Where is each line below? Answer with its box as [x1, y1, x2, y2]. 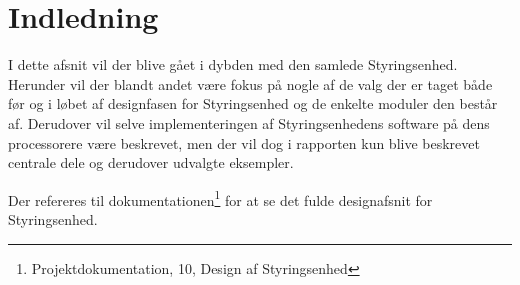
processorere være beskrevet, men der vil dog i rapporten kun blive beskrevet [8, 132, 480, 153]
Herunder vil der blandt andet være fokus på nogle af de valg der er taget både [8, 73, 493, 94]
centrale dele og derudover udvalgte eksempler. [8, 152, 294, 173]
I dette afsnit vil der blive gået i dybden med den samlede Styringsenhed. [8, 54, 458, 75]
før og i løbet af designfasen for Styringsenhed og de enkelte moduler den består [8, 93, 498, 114]
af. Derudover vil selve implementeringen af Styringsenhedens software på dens [8, 112, 490, 133]
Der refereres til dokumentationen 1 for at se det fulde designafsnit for [8, 186, 433, 210]
